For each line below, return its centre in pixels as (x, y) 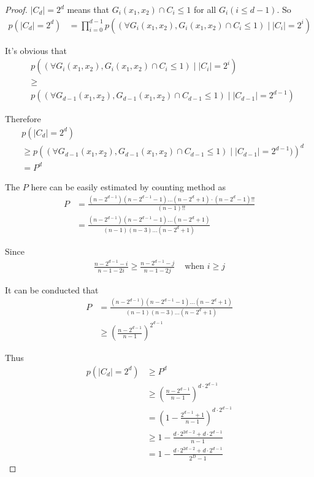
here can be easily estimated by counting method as (128, 187)
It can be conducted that (52, 289)
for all (205, 9)
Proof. (16, 9)
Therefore (23, 119)
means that (88, 9)
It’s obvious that (36, 50)
